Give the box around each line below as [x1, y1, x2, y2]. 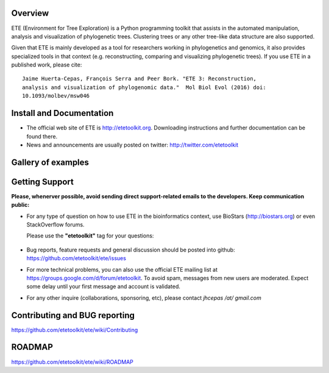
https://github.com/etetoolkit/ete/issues [26, 255, 126, 262]
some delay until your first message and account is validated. [26, 283, 181, 290]
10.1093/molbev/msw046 [22, 92, 90, 100]
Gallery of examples [11, 157, 90, 167]
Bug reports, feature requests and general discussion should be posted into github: [26, 246, 235, 253]
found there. [26, 132, 58, 140]
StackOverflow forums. [26, 221, 85, 228]
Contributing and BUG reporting [11, 310, 135, 320]
